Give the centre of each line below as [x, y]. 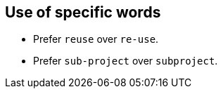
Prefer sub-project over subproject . [126, 61]
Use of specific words [83, 12]
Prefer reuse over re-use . [96, 39]
